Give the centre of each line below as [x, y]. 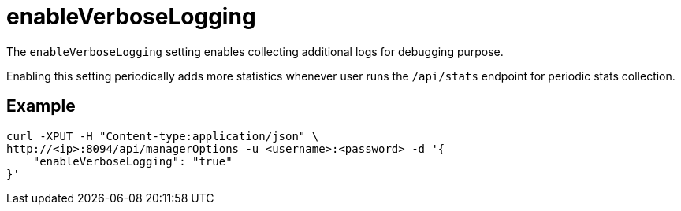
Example [41, 106]
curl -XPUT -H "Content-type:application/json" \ [163, 136]
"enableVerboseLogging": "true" [132, 161]
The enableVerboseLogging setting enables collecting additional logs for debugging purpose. [255, 51]
